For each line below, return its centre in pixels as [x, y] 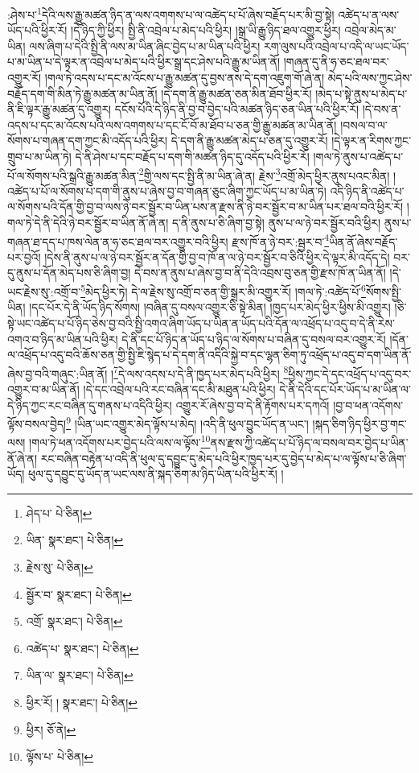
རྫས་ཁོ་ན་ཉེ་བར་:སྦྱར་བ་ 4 [281, 240]
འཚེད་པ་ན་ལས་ [369, 14]
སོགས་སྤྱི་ [383, 291]
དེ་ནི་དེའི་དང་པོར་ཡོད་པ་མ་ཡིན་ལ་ [345, 389]
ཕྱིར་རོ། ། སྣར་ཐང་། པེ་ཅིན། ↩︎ [82, 702]
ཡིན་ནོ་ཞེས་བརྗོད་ [364, 241]
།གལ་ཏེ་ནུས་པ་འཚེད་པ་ [358, 156]
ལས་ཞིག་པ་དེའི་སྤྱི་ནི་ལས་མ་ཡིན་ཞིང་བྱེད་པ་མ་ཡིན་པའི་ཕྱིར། [145, 45]
